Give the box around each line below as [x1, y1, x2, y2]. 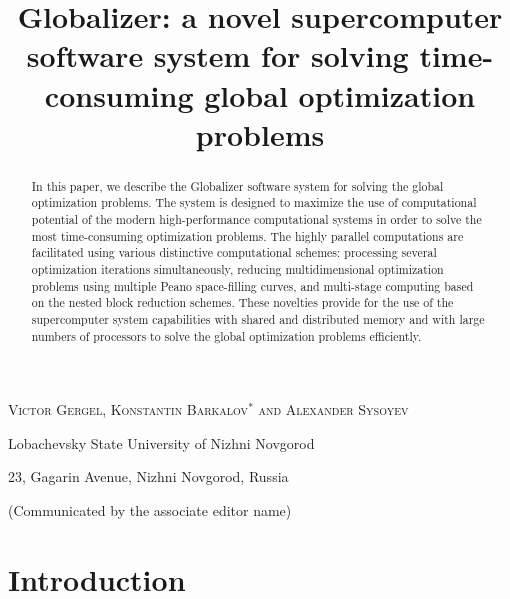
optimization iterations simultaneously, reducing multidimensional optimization [31, 261, 444, 278]
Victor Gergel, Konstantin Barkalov [8, 399, 249, 420]
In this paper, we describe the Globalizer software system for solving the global [31, 177, 444, 194]
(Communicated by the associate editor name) [8, 500, 292, 521]
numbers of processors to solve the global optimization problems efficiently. [31, 327, 422, 344]
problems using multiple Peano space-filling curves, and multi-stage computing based [31, 277, 474, 294]
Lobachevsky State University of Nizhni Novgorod [8, 432, 315, 453]
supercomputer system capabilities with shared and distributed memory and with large [31, 310, 485, 327]
